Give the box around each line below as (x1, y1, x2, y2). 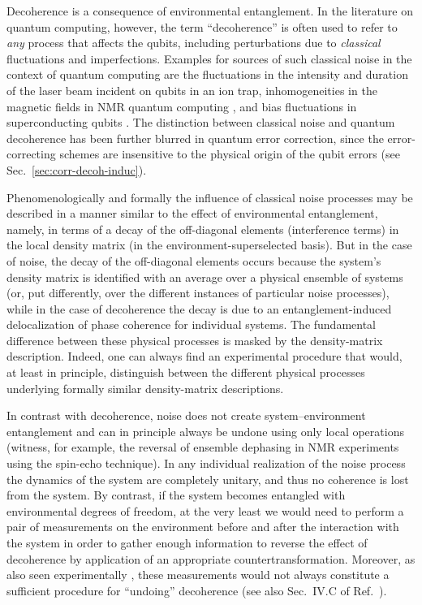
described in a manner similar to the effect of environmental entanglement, (6, 205, 378, 222)
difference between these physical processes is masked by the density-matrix (6, 331, 383, 348)
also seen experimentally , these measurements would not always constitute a (6, 566, 390, 583)
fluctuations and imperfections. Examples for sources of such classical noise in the (6, 50, 412, 67)
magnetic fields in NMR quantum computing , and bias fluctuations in (6, 97, 357, 115)
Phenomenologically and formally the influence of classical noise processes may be (6, 188, 413, 205)
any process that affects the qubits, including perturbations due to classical (6, 34, 381, 51)
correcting (6, 145, 56, 162)
